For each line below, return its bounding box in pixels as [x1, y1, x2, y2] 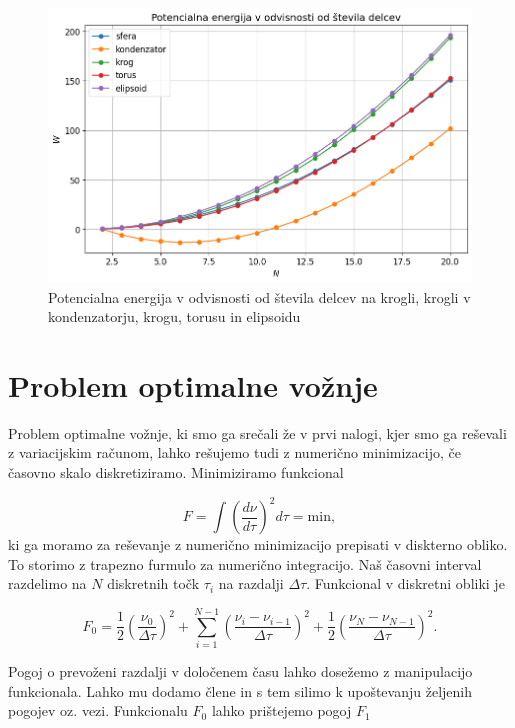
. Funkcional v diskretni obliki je [306, 573, 505, 594]
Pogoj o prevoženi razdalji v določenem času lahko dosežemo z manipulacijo [8, 661, 473, 682]
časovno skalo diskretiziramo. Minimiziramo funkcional [8, 462, 344, 483]
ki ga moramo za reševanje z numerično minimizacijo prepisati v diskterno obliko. [8, 534, 508, 555]
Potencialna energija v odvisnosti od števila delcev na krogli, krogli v [48, 286, 471, 307]
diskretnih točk [107, 573, 200, 594]
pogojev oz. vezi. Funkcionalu [8, 700, 188, 721]
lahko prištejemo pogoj [211, 700, 352, 721]
